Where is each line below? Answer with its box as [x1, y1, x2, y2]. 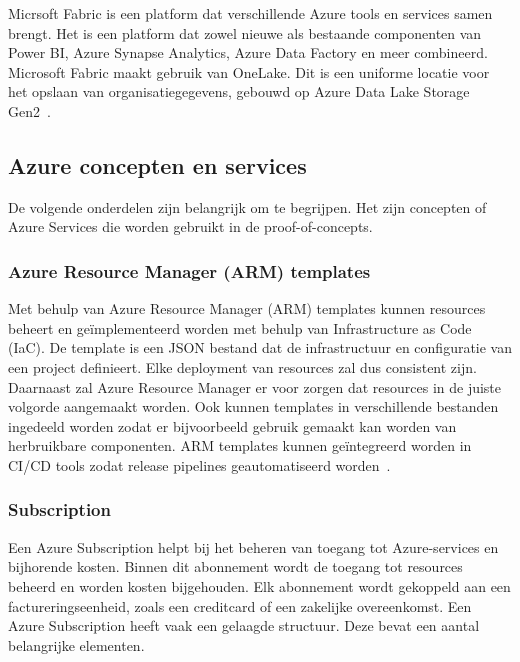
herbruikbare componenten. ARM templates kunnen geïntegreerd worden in [8, 435, 472, 456]
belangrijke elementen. [8, 634, 145, 655]
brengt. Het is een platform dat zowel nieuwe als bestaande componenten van [8, 22, 482, 43]
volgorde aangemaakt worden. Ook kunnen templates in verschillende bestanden [8, 396, 499, 417]
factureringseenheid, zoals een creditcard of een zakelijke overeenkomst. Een [8, 595, 472, 616]
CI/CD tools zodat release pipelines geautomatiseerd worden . [8, 454, 391, 475]
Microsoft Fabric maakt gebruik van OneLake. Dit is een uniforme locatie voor [8, 61, 490, 82]
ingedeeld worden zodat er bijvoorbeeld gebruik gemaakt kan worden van [8, 415, 457, 436]
